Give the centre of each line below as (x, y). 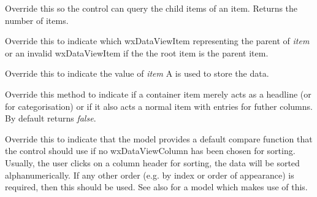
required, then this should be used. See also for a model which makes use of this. (156, 187)
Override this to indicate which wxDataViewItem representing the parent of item (157, 41)
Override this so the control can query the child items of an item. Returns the (151, 8)
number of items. (37, 20)
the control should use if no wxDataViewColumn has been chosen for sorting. (150, 151)
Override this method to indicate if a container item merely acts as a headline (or (158, 94)
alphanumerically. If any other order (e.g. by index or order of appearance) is (150, 175)
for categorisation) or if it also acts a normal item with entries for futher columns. (159, 106)
